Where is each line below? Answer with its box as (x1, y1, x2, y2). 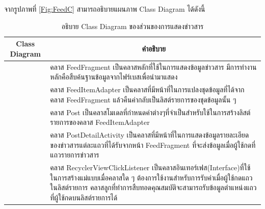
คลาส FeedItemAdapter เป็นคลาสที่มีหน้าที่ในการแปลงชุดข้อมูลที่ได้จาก (50, 84, 245, 95)
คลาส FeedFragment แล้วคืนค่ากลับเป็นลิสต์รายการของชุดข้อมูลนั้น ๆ (50, 94, 236, 104)
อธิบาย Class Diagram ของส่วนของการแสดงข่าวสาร (61, 20, 204, 31)
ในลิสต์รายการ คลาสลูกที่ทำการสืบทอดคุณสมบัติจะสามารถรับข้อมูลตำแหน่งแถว (50, 182, 257, 193)
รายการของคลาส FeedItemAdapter (50, 117, 150, 127)
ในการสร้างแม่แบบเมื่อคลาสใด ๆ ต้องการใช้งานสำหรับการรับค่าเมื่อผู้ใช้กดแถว (50, 172, 253, 182)
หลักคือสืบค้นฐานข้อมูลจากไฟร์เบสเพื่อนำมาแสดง (50, 71, 178, 82)
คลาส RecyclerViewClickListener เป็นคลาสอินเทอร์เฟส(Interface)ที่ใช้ (50, 162, 251, 172)
